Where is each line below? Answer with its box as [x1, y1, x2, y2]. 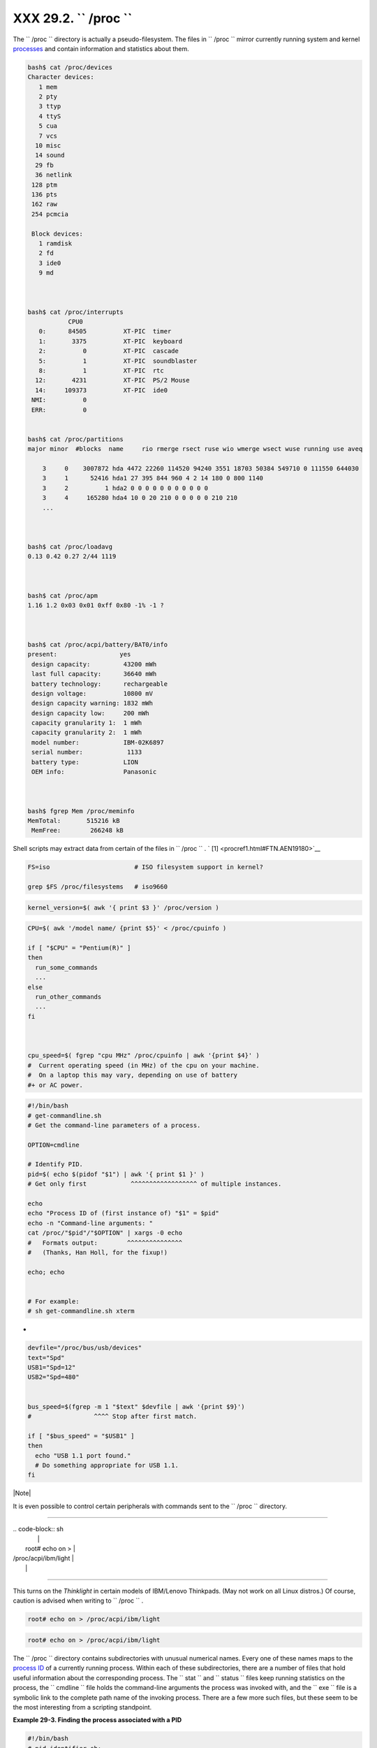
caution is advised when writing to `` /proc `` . [13, 1596, 144, 1605]
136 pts [31, 191, 58, 199]
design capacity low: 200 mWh [31, 709, 149, 717]
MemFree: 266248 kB [31, 826, 124, 835]
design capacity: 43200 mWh [31, 660, 157, 668]
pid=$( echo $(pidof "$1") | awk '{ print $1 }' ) [27, 1170, 205, 1178]
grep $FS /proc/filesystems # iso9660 [27, 883, 168, 891]
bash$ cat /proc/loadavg [27, 543, 113, 551]
